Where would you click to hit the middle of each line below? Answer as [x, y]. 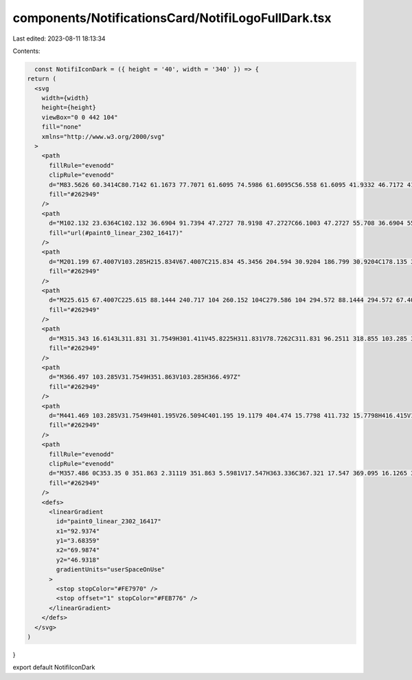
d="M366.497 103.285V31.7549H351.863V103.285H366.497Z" [145, 377]
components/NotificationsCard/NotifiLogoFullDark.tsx [172, 18]
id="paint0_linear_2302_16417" [108, 522]
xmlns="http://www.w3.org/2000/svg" [103, 136]
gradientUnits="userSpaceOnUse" [110, 570]
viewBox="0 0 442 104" [80, 117]
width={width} [65, 98]
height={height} [69, 108]
